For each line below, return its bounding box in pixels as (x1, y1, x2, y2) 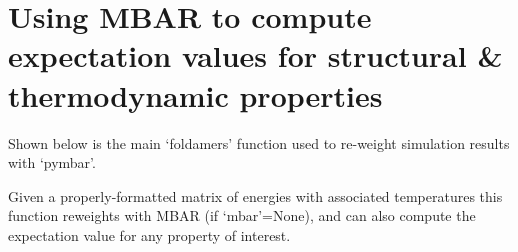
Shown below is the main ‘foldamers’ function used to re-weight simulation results (8, 132, 510, 153)
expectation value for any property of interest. (8, 224, 291, 245)
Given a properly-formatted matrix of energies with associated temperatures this (8, 185, 503, 206)
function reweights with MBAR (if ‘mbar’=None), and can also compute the (8, 205, 476, 226)
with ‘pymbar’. (8, 152, 96, 173)
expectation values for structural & (8, 35, 503, 76)
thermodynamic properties (8, 74, 383, 115)
